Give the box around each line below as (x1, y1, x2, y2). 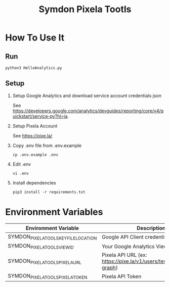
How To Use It (5, 32, 65, 43)
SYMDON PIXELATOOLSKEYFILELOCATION (8, 233, 97, 241)
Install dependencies (12, 179, 57, 185)
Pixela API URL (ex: (102, 252, 147, 259)
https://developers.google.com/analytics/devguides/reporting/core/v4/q (12, 108, 164, 114)
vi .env (12, 171, 29, 176)
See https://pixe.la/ (12, 132, 53, 138)
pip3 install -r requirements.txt (12, 189, 86, 195)
